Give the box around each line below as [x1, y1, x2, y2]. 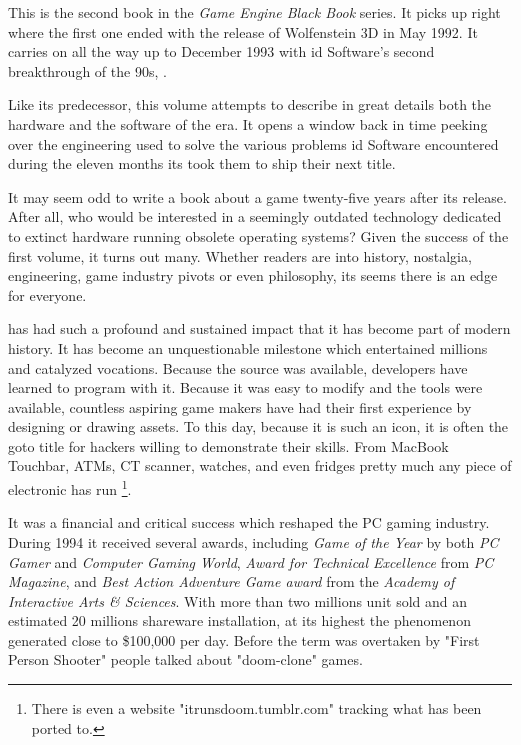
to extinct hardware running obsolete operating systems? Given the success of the [8, 225, 509, 246]
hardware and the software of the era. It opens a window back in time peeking [8, 113, 488, 134]
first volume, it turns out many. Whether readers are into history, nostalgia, [8, 245, 472, 266]
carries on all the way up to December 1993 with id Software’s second [8, 41, 435, 62]
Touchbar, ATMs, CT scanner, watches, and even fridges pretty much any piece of [8, 455, 512, 476]
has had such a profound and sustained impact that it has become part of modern [8, 318, 511, 339]
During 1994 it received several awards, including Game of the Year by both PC [8, 531, 499, 552]
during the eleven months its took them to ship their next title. [8, 153, 396, 174]
